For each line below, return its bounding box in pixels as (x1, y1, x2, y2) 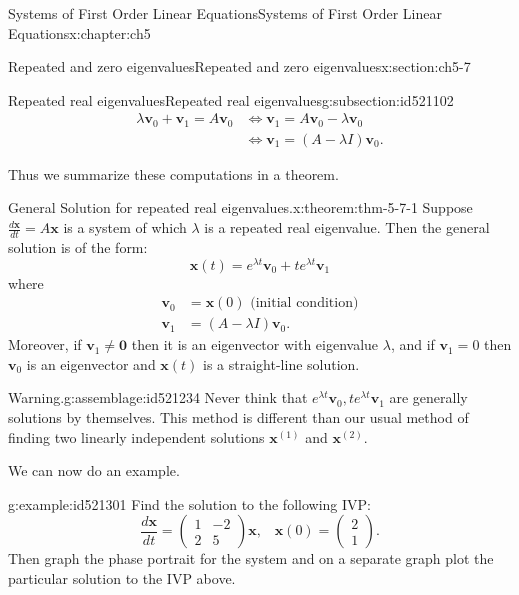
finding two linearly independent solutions (8, 426, 265, 447)
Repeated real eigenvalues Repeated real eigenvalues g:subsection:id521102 (8, 89, 454, 110)
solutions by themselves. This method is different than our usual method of (8, 407, 469, 428)
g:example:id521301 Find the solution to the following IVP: (8, 493, 371, 514)
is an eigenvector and (26, 353, 156, 374)
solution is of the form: (8, 236, 148, 257)
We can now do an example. (8, 460, 180, 481)
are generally (389, 387, 468, 408)
